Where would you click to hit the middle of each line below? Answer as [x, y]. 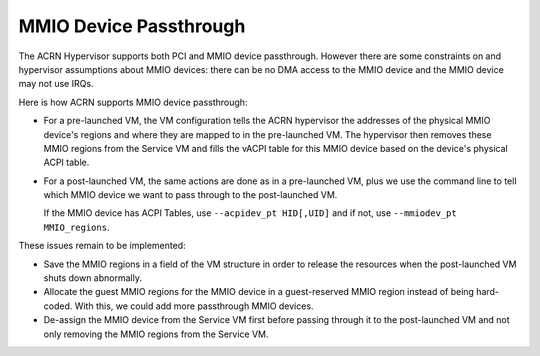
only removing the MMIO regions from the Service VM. [156, 334]
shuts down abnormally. [92, 278]
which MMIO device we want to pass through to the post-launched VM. [190, 195]
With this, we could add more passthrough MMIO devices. [194, 306]
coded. [58, 306]
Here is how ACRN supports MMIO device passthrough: [133, 102]
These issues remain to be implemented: [102, 246]
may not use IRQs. [56, 84]
